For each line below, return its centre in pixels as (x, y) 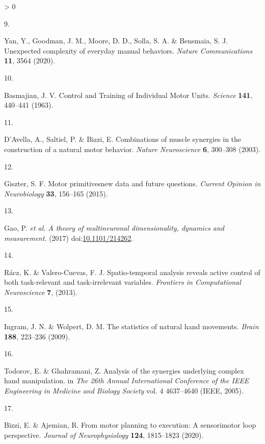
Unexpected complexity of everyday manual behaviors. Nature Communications (128, 50)
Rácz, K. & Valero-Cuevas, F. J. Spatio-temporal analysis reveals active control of (132, 272)
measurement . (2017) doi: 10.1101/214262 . (69, 238)
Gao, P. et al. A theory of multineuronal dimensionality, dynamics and (114, 227)
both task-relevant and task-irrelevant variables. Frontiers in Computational (123, 282)
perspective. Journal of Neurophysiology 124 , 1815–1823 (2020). (104, 435)
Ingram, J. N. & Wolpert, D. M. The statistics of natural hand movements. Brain (131, 326)
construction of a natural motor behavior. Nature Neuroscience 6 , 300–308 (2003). (132, 149)
